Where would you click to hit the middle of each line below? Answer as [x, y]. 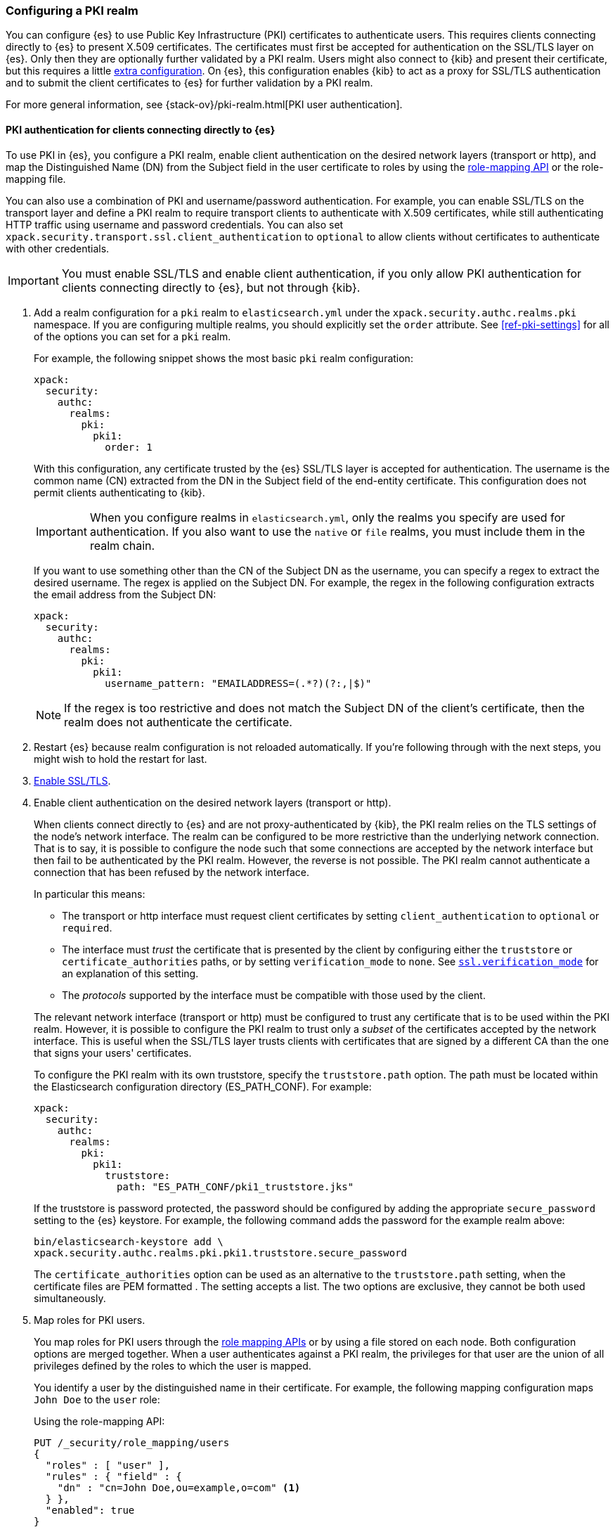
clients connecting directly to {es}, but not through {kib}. [211, 287]
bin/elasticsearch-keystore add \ [129, 1241]
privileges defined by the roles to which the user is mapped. [173, 1365]
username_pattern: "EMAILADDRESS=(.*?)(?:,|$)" [238, 683]
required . [87, 927]
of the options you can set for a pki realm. [132, 336]
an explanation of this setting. [130, 973]
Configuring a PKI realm [72, 11]
